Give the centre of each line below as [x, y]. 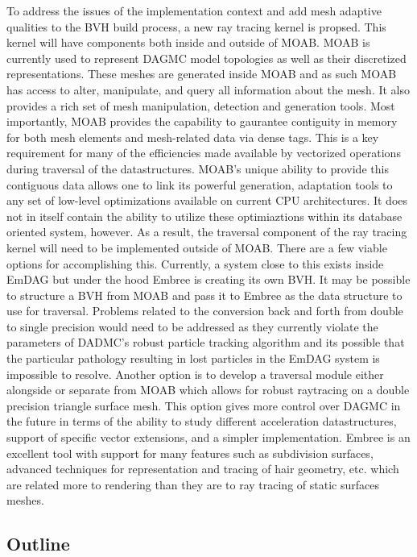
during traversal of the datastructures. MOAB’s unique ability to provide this [198, 168]
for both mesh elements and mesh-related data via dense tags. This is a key [193, 137]
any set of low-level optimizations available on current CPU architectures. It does [207, 200]
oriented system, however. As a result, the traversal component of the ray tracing [207, 232]
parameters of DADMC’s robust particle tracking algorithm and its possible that [206, 342]
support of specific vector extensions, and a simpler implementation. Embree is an [208, 437]
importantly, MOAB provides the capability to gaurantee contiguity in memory [202, 121]
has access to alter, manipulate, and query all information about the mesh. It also [208, 89]
